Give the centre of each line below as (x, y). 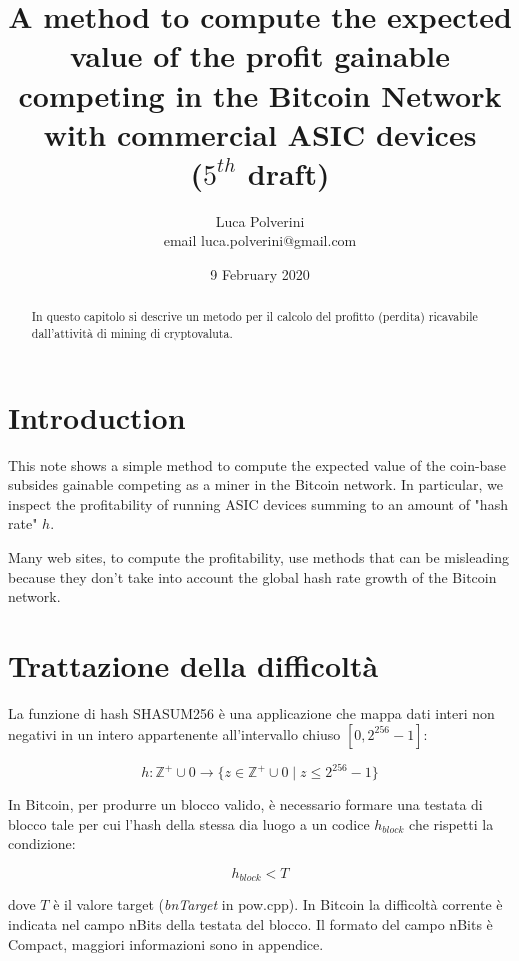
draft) (288, 172)
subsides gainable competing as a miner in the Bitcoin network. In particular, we (255, 484)
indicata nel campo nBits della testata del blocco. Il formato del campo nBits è (250, 923)
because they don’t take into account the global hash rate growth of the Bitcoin (252, 576)
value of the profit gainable (260, 55)
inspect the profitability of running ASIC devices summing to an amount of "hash (258, 503)
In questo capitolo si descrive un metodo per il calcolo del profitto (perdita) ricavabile (254, 316)
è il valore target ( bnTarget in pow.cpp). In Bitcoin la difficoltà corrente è (278, 904)
